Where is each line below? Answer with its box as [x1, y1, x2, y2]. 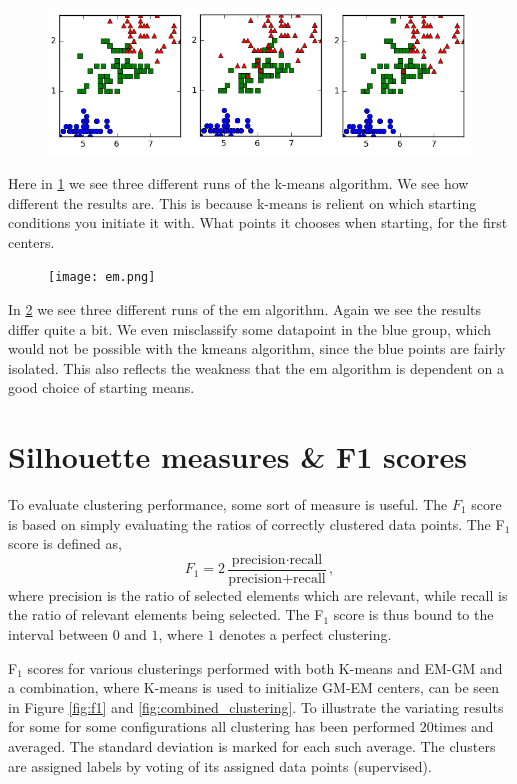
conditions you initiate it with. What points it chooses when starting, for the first [8, 212, 508, 233]
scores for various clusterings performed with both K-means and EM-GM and [27, 657, 503, 678]
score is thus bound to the [333, 604, 494, 625]
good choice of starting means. [8, 377, 195, 398]
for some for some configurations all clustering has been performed [8, 716, 416, 737]
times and [433, 716, 494, 737]
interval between [8, 624, 108, 645]
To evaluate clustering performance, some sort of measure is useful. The [8, 494, 448, 515]
